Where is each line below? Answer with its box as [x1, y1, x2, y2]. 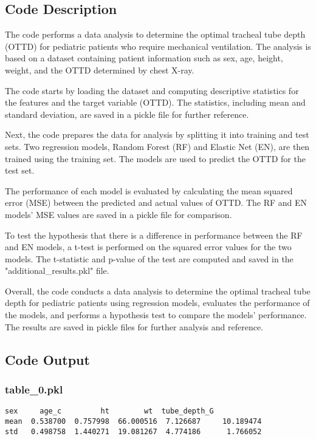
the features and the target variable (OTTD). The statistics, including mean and [5, 96, 306, 109]
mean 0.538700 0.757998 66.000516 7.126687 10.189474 [5, 417, 262, 426]
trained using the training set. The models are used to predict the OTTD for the [5, 152, 306, 165]
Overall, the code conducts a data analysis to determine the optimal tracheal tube [5, 284, 311, 297]
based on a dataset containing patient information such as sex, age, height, [5, 52, 283, 64]
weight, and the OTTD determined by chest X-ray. [5, 63, 194, 76]
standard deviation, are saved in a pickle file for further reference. [5, 107, 249, 120]
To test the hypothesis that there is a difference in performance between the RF [5, 228, 303, 241]
